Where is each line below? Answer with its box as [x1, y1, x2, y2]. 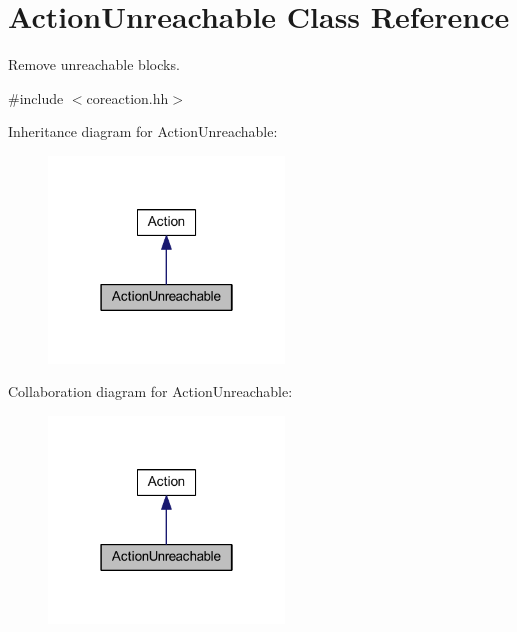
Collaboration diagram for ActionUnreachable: [8, 381, 293, 402]
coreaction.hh [86, 87, 169, 108]
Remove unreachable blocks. [8, 54, 180, 75]
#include [8, 87, 64, 108]
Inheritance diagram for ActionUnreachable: [8, 121, 278, 142]
